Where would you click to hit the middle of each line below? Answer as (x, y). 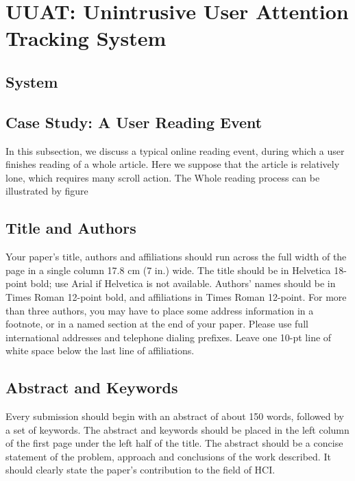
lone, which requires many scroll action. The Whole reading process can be (163, 177)
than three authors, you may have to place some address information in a (160, 310)
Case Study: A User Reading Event (134, 122)
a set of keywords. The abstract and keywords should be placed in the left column (177, 429)
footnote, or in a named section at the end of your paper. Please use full (157, 324)
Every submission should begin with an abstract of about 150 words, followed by (175, 416)
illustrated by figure (47, 191)
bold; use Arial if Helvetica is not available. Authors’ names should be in (183, 283)
